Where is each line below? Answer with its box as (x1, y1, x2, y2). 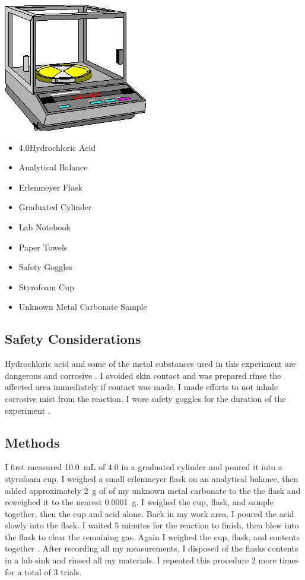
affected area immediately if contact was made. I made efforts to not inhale (5, 381, 278, 393)
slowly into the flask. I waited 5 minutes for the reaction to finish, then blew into (5, 519, 299, 531)
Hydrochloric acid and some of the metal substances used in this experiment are (5, 357, 296, 370)
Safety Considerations (5, 329, 141, 348)
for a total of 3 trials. (5, 565, 82, 578)
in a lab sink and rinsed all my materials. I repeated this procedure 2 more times (5, 554, 299, 566)
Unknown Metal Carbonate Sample (18, 300, 147, 313)
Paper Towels (18, 240, 68, 253)
